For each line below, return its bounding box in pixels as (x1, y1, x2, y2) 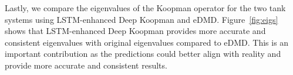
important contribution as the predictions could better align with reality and (5, 47, 281, 60)
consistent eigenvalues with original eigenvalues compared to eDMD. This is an (5, 36, 289, 48)
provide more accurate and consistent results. (5, 59, 167, 71)
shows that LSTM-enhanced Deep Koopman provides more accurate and (5, 25, 266, 37)
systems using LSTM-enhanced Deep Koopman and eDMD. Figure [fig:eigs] (5, 13, 278, 25)
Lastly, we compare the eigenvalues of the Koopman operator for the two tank (5, 2, 286, 13)
